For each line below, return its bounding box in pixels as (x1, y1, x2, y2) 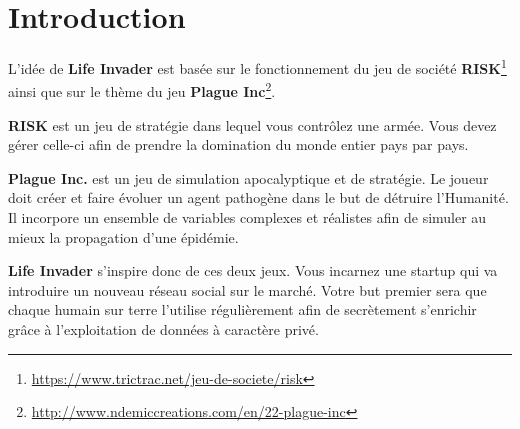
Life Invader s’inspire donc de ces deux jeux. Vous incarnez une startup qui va (8, 260, 498, 281)
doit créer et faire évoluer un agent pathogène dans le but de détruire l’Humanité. (8, 187, 509, 208)
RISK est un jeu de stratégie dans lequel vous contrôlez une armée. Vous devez (8, 114, 497, 135)
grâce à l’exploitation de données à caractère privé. (8, 318, 319, 339)
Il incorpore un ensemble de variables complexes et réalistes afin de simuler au (8, 207, 487, 227)
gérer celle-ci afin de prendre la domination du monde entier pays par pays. (8, 134, 469, 155)
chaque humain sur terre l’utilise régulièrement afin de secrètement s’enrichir (8, 299, 477, 320)
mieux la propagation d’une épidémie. (8, 226, 239, 247)
